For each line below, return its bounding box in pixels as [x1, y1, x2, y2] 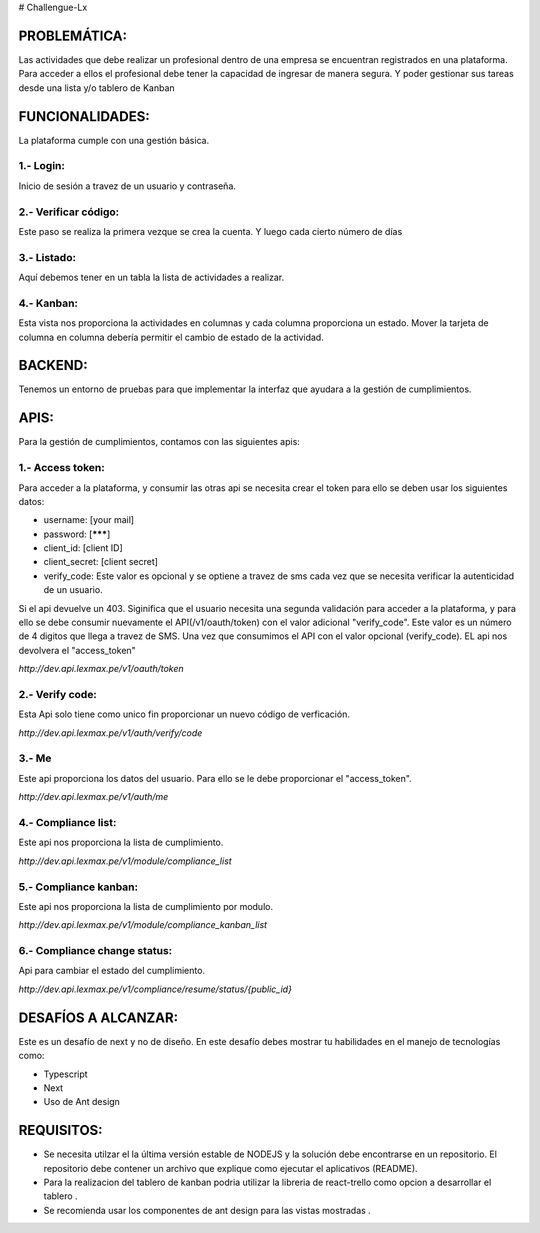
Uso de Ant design [43, 1096, 120, 1108]
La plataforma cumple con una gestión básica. [18, 134, 210, 146]
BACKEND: [18, 357, 89, 374]
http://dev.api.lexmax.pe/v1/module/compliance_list [18, 855, 232, 867]
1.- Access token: [18, 461, 105, 475]
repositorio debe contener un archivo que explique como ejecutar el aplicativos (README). [43, 1162, 419, 1174]
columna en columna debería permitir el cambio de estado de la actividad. [18, 331, 324, 343]
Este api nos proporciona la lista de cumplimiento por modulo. [18, 900, 274, 912]
